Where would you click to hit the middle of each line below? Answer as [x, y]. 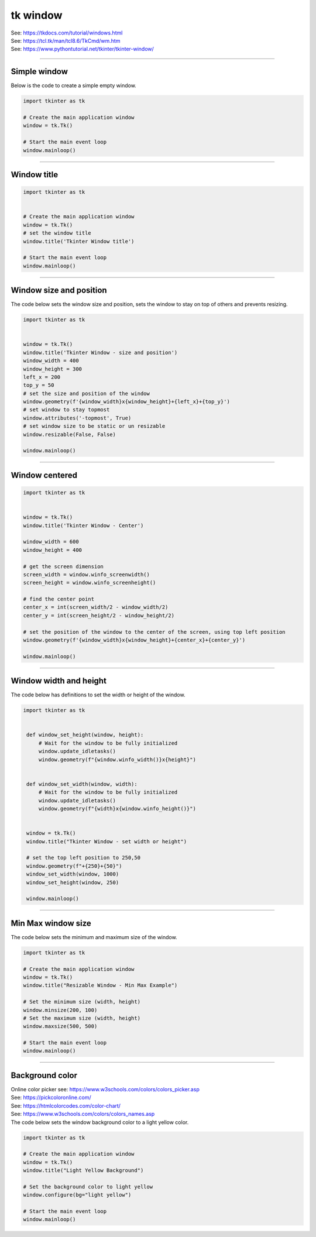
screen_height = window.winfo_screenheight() [90, 583]
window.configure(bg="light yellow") [77, 1195]
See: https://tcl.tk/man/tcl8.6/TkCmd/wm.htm [66, 40]
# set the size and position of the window [87, 393]
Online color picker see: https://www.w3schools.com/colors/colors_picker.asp [105, 1089]
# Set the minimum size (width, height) [82, 1002]
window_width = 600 [51, 542]
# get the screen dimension [63, 566]
